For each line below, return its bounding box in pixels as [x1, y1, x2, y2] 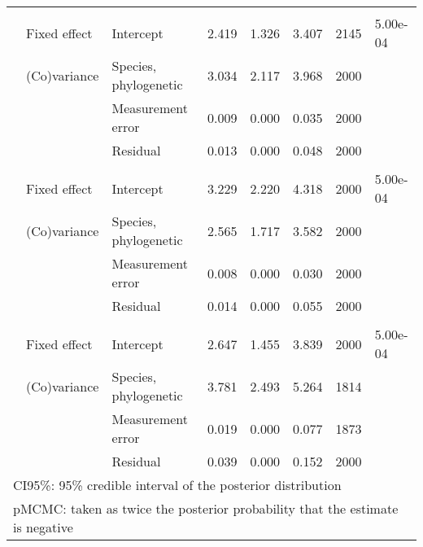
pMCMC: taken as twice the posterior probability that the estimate [13, 499, 399, 518]
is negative [13, 518, 73, 536]
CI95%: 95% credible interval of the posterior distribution [13, 475, 342, 494]
